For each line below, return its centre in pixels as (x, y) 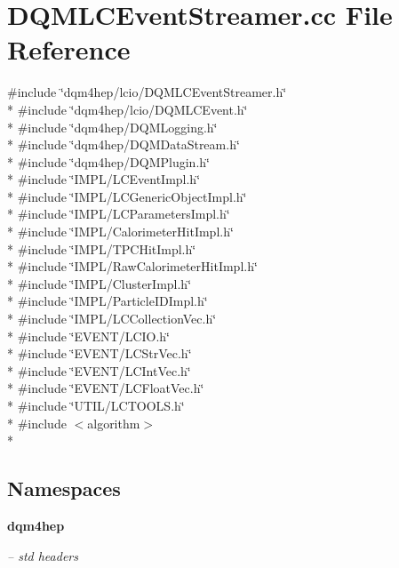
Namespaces (64, 488)
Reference (69, 49)
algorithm (114, 423)
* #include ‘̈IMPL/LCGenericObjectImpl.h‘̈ (127, 196)
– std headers (43, 555)
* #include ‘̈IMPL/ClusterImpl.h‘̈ (100, 283)
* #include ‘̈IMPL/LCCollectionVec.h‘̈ (112, 319)
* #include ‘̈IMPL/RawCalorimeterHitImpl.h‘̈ (132, 266)
